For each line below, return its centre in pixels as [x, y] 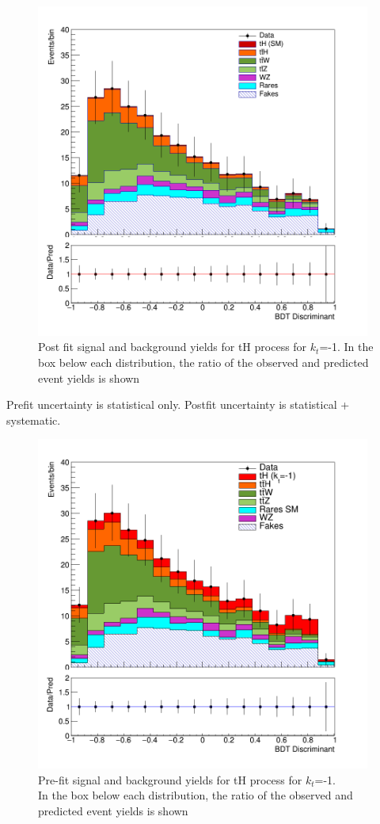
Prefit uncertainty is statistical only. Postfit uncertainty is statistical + [178, 404]
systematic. [34, 420]
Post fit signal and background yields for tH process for [173, 347]
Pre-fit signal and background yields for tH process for [170, 779]
